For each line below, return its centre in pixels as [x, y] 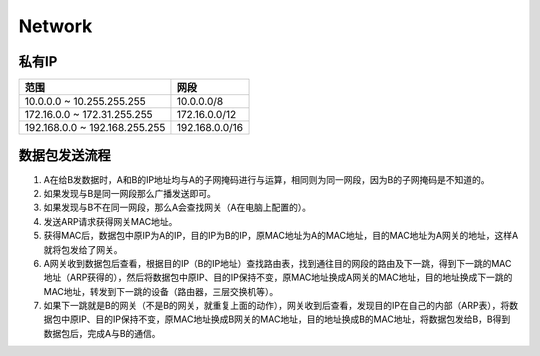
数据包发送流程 [64, 155]
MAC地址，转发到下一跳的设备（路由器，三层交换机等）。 [161, 291]
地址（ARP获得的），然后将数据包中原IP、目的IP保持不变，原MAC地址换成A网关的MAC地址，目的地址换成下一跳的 [278, 277]
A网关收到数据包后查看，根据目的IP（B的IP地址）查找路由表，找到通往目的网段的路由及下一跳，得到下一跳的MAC [277, 263]
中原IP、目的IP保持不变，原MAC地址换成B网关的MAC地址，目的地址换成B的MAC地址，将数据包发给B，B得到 [285, 319]
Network [55, 26]
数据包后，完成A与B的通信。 [102, 333]
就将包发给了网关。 [83, 249]
